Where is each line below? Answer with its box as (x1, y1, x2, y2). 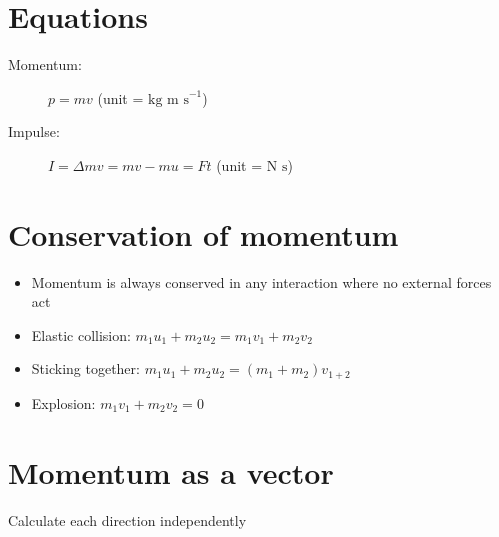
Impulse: (8, 121, 60, 142)
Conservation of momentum (8, 213, 399, 254)
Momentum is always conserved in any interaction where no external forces (31, 271, 492, 292)
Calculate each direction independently (8, 509, 247, 530)
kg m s (148, 92, 189, 107)
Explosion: (31, 392, 96, 413)
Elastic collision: (31, 324, 131, 345)
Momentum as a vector (8, 451, 334, 492)
